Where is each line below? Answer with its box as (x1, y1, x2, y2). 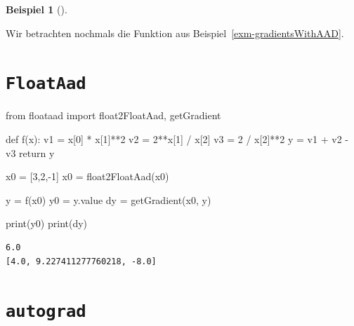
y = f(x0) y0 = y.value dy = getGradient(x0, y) (6, 192, 211, 207)
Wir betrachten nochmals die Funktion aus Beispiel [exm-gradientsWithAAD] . (6, 25, 344, 40)
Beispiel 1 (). (6, 2, 67, 16)
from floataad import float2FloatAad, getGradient (6, 108, 221, 123)
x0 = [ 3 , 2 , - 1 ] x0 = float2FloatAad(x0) (6, 169, 169, 184)
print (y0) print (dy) (6, 216, 88, 231)
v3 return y (6, 145, 55, 160)
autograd (6, 301, 86, 322)
